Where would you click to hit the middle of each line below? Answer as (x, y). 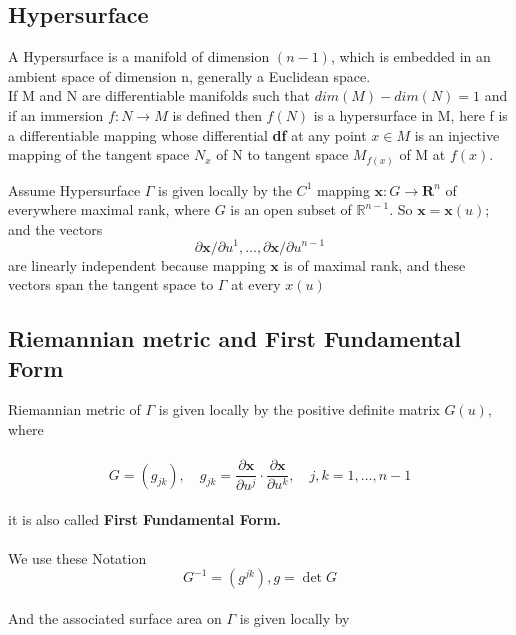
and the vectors (55, 228)
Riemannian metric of (74, 409)
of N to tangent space (282, 154)
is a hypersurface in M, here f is (410, 114)
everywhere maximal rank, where (109, 209)
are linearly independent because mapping (137, 264)
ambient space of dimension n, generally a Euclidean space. (189, 75)
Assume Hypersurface (74, 189)
